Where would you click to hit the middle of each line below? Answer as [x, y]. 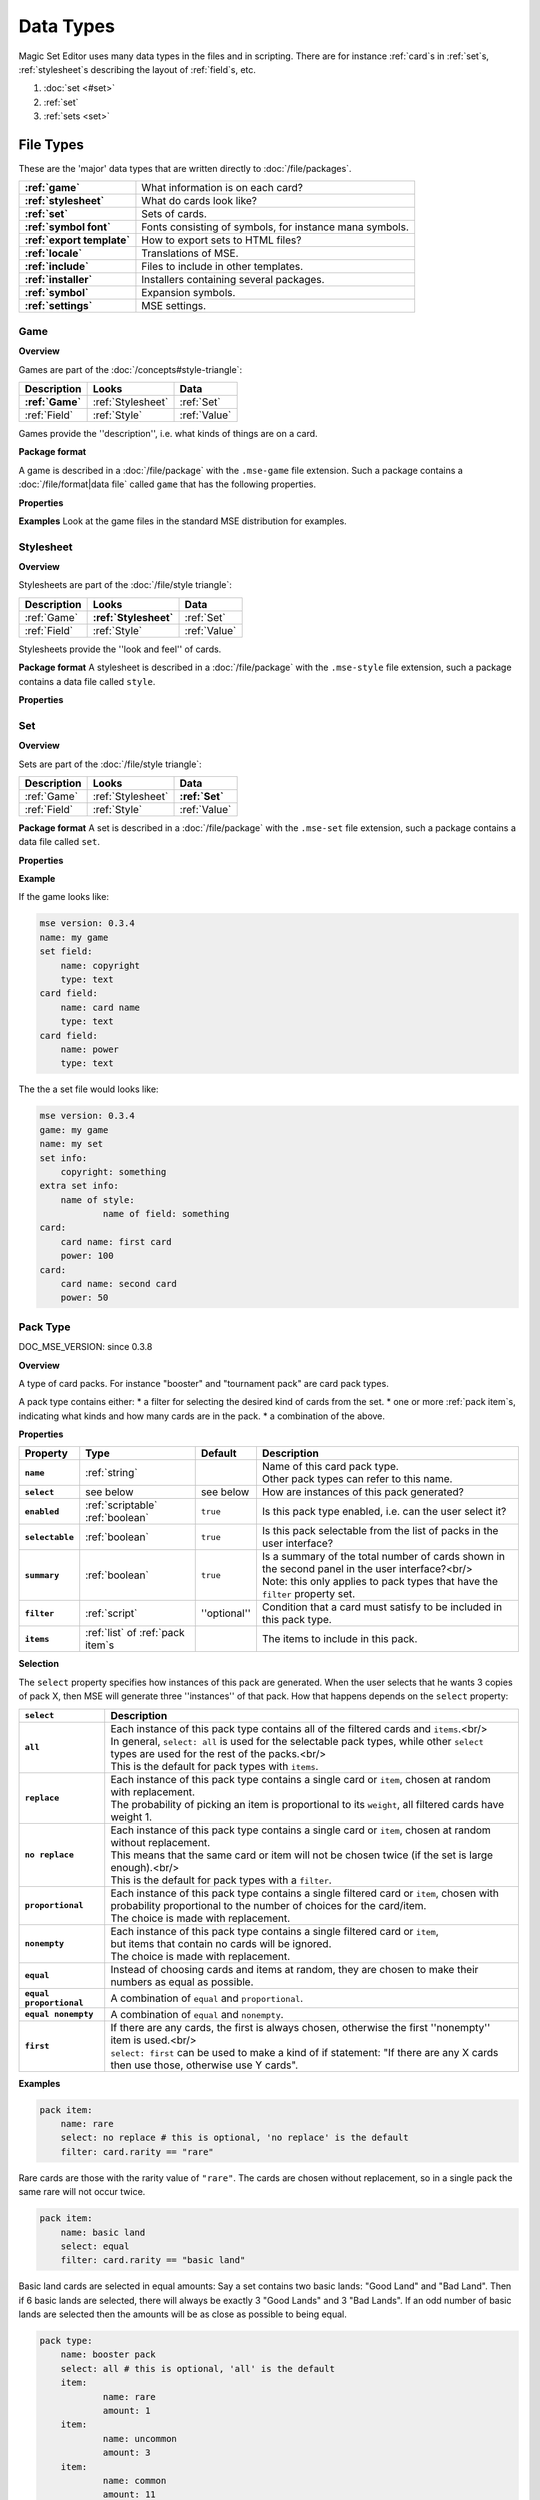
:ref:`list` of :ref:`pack [135, 1633]
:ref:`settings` [58, 306]
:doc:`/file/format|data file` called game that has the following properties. [167, 484]
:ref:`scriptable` [121, 1505]
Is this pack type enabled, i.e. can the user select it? [384, 1512]
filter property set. [308, 1594]
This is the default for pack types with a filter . [221, 1880]
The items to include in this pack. [339, 1639]
